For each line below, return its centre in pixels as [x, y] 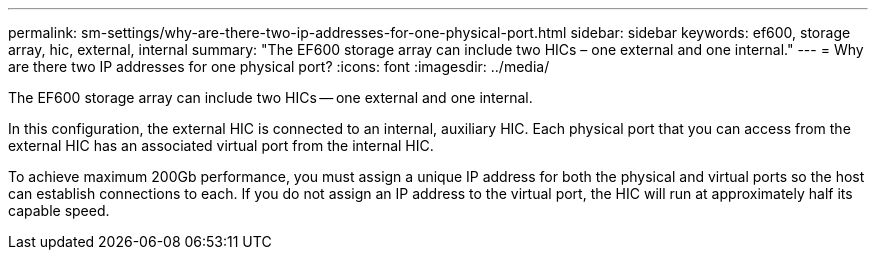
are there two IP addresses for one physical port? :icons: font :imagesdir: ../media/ [279, 66]
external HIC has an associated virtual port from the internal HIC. [221, 145]
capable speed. [59, 210]
